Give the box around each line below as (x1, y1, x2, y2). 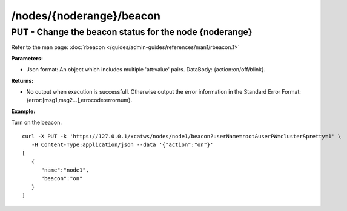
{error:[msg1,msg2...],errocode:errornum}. (26, 97, 133, 104)
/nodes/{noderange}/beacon (11, 9, 160, 22)
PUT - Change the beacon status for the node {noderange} (11, 27, 253, 37)
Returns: (11, 77, 34, 84)
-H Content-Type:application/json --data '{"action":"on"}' (31, 141, 214, 148)
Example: (11, 108, 36, 115)
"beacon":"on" (41, 175, 83, 182)
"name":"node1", (41, 167, 90, 174)
